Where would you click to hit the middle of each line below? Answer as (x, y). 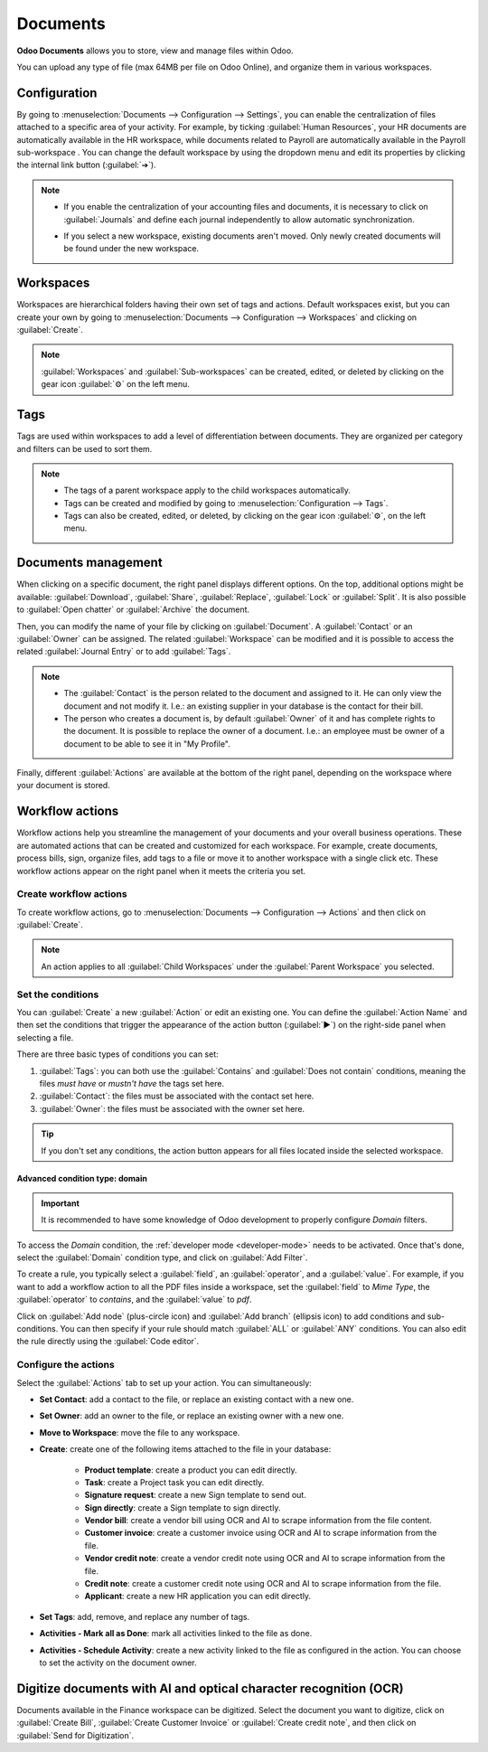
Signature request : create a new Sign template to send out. (195, 1495)
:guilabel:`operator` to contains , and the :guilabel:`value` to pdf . (134, 1300)
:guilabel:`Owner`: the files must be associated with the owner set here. (172, 1108)
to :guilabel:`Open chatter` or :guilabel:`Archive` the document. (133, 609)
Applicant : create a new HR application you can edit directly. (198, 1597)
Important (61, 1203)
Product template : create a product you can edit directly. (191, 1470)
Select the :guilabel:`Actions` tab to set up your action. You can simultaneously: (164, 1382)
